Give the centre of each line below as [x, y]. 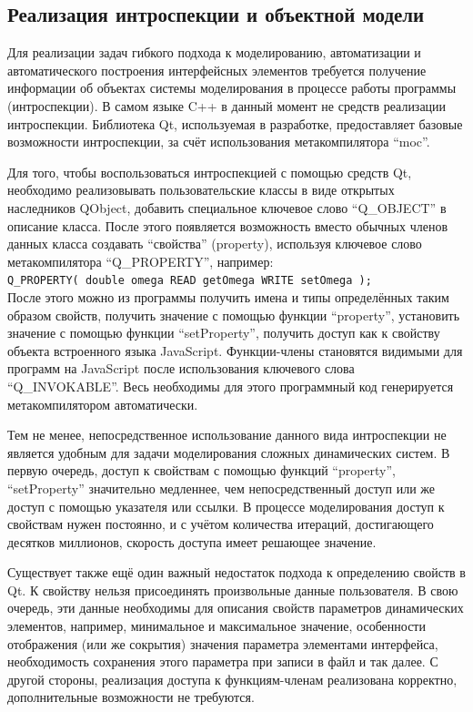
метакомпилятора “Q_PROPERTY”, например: [141, 261]
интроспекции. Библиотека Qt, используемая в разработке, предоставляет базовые [235, 123]
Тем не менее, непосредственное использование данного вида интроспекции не [227, 435]
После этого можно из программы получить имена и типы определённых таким [228, 296]
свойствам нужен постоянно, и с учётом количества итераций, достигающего [221, 524]
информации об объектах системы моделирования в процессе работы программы [232, 88]
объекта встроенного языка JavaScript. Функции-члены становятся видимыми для [235, 350]
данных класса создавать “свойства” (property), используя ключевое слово [215, 244]
